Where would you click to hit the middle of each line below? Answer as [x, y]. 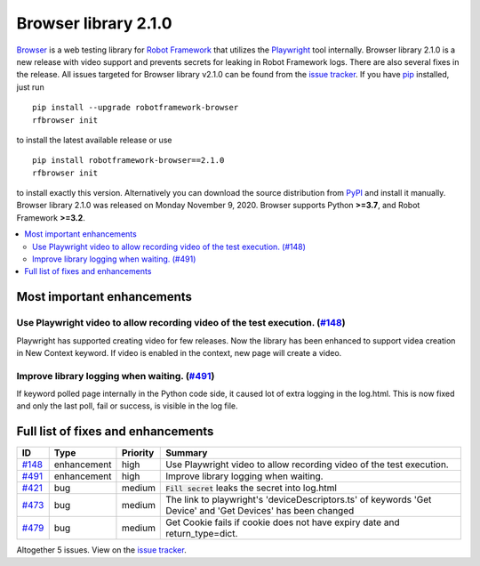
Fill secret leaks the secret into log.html [252, 488]
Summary [187, 453]
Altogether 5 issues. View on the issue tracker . [101, 550]
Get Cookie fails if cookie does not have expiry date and [283, 522]
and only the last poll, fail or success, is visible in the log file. [127, 406]
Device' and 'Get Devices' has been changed [260, 511]
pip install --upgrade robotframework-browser [136, 108]
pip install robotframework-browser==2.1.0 [128, 161]
